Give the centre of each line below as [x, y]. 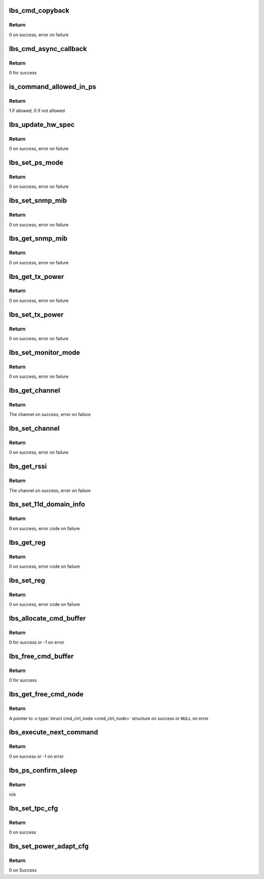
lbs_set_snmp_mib [38, 201]
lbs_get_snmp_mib [38, 239]
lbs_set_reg [27, 580]
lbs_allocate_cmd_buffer [47, 618]
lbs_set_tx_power [36, 314]
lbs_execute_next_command [54, 732]
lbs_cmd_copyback [39, 11]
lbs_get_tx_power [37, 277]
